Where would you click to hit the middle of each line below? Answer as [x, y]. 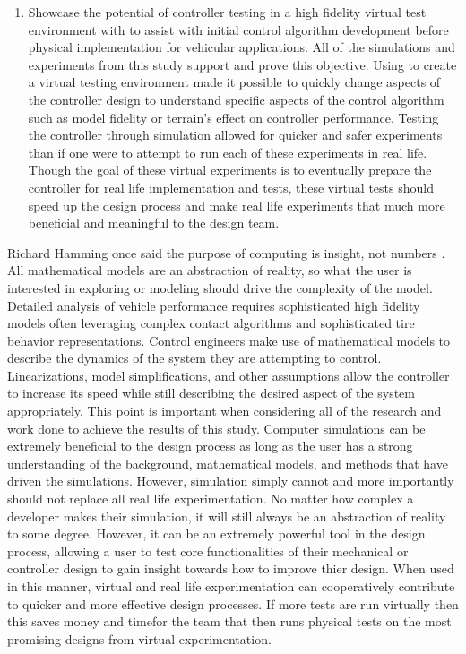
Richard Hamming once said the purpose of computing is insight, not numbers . [226, 252]
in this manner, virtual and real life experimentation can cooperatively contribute [231, 586]
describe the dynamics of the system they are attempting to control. [194, 358]
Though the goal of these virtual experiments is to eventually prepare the [230, 170]
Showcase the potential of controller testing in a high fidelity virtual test [227, 12]
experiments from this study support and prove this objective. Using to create [242, 64]
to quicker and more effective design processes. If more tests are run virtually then [233, 603]
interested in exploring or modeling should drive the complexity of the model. [220, 287]
